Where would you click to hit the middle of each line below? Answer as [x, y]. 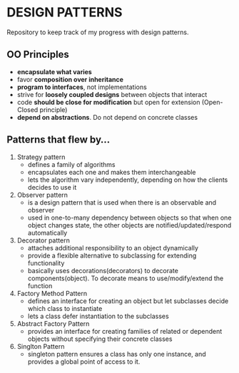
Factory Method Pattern [52, 293]
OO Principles [38, 55]
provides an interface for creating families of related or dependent [125, 331]
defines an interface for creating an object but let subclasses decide [128, 301]
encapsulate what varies [54, 71]
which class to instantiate [65, 308]
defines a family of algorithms [71, 164]
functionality [46, 263]
